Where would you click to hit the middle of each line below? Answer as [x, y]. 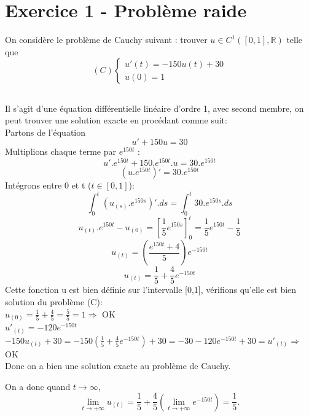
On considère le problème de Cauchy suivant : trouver [106, 40]
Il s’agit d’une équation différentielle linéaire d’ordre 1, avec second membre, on [154, 108]
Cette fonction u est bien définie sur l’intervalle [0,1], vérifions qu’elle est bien [151, 290]
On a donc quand [38, 386]
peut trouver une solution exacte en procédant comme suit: [116, 120]
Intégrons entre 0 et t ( [48, 185]
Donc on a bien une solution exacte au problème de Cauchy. [118, 366]
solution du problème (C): [54, 302]
